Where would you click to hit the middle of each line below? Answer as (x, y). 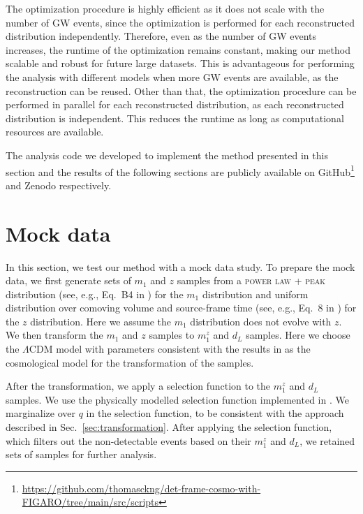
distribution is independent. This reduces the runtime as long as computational (175, 118)
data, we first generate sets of (68, 280)
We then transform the (54, 335)
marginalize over (41, 413)
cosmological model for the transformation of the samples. (130, 362)
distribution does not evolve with (261, 321)
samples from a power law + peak (251, 280)
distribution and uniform (255, 294)
